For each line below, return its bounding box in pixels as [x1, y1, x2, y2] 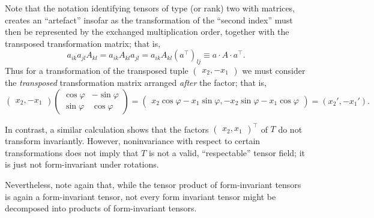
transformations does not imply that [5, 146, 139, 159]
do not [278, 123, 303, 135]
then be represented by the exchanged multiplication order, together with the [5, 25, 289, 38]
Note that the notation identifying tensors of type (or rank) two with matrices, [5, 2, 295, 14]
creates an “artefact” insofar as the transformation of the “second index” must [5, 13, 293, 26]
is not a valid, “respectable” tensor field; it [148, 146, 305, 159]
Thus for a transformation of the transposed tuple [5, 64, 189, 77]
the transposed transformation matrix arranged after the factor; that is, [5, 76, 267, 89]
